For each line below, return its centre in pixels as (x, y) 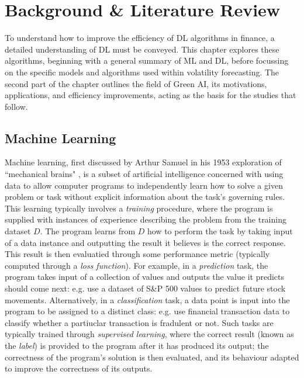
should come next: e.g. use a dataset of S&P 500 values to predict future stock (145, 288)
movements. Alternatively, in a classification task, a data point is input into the (147, 299)
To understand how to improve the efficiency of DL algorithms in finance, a (140, 38)
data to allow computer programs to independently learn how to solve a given (144, 185)
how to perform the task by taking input (220, 231)
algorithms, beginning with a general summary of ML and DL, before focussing (147, 60)
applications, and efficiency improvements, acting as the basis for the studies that (151, 95)
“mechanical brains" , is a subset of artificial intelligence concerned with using (144, 174)
